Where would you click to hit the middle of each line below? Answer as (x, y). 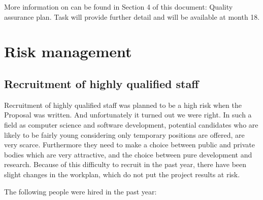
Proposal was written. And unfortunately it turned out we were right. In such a (128, 115)
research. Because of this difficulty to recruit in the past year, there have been (125, 164)
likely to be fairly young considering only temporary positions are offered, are (124, 134)
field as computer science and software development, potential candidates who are (131, 124)
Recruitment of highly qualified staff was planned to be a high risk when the (123, 105)
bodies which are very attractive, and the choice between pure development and (128, 154)
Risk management (68, 51)
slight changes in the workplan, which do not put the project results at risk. (122, 174)
